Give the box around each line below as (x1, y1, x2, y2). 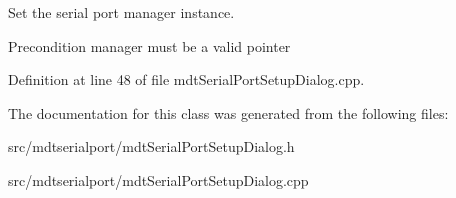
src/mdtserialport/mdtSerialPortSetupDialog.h (8, 136, 295, 157)
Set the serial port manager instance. (8, 2, 235, 22)
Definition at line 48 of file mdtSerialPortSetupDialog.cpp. (8, 69, 365, 90)
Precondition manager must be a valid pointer (8, 35, 291, 56)
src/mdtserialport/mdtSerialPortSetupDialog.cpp (8, 169, 309, 190)
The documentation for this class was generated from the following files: (8, 102, 449, 123)
